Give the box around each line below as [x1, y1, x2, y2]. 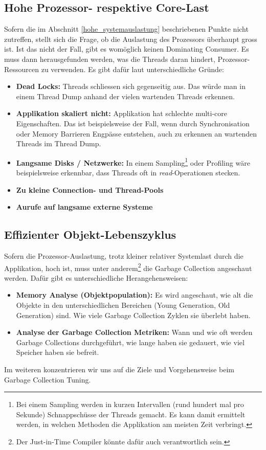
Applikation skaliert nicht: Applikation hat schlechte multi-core [16, 108, 228, 119]
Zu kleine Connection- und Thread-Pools [16, 184, 164, 195]
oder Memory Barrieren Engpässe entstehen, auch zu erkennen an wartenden [16, 128, 257, 139]
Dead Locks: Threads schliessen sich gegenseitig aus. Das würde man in [16, 81, 246, 92]
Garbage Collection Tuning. [4, 374, 91, 385]
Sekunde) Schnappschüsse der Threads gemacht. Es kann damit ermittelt [16, 409, 246, 419]
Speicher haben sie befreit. [16, 347, 99, 357]
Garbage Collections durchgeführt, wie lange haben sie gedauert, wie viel [16, 336, 245, 347]
